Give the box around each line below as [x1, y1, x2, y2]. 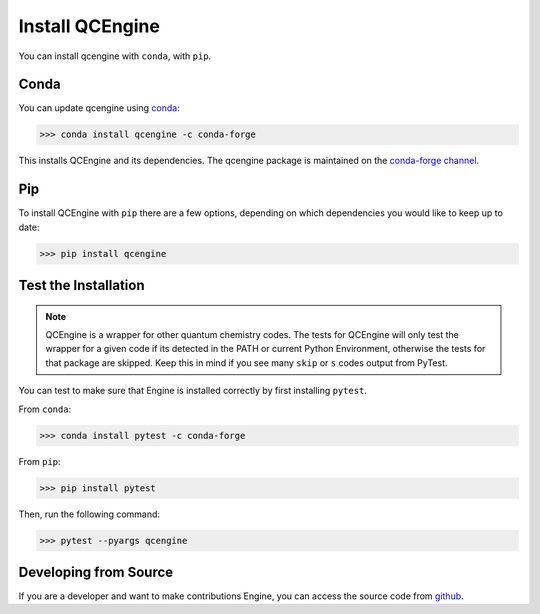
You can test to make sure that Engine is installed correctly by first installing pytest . [18, 385, 367, 397]
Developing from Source [18, 563, 174, 580]
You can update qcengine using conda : [18, 102, 180, 114]
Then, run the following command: [18, 508, 160, 520]
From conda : [18, 403, 72, 415]
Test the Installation [18, 277, 145, 294]
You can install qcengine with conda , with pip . [18, 50, 212, 62]
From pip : [18, 455, 61, 467]
